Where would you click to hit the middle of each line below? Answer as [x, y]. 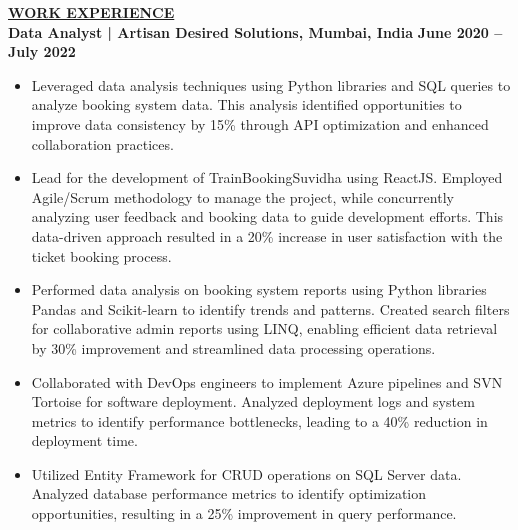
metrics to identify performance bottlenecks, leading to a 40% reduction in [259, 420]
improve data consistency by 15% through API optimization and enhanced [260, 123]
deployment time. [84, 440]
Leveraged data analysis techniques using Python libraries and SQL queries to [271, 84]
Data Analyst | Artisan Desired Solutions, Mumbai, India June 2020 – [255, 31]
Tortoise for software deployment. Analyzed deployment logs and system [253, 401]
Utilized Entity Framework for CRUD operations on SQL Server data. [246, 473]
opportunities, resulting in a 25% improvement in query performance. [244, 513]
